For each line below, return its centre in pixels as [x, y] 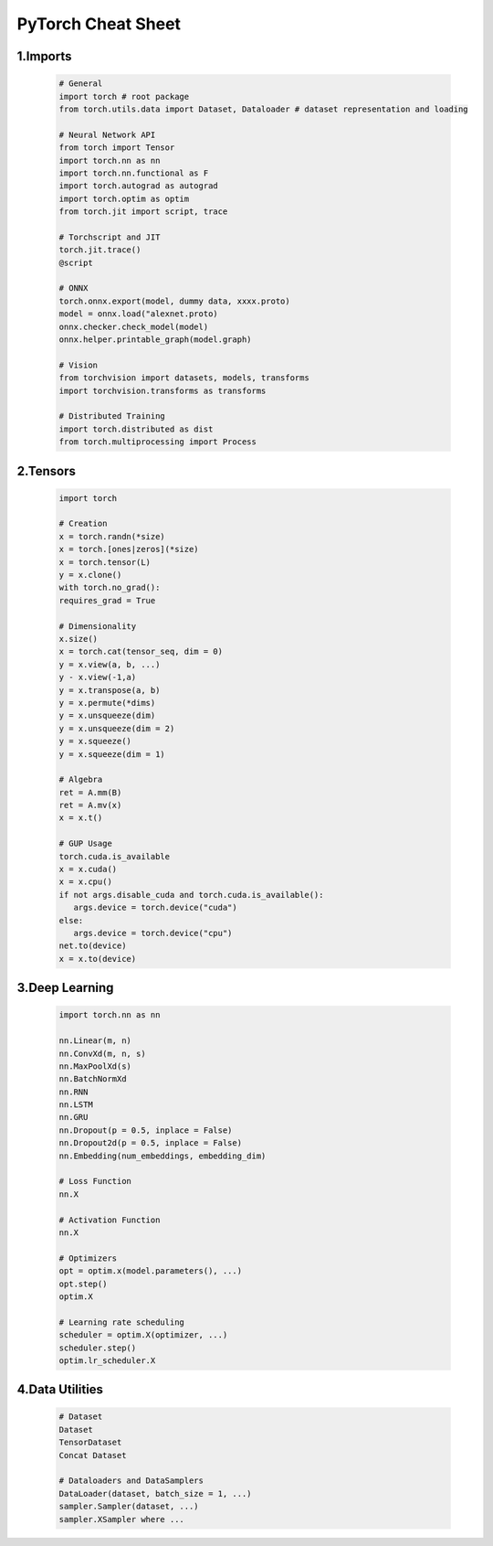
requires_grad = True [107, 600]
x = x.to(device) [98, 959]
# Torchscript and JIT [110, 237]
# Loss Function [95, 1181]
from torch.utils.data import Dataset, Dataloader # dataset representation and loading [264, 109]
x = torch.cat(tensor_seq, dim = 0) [141, 652]
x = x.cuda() [88, 869]
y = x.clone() [90, 575]
